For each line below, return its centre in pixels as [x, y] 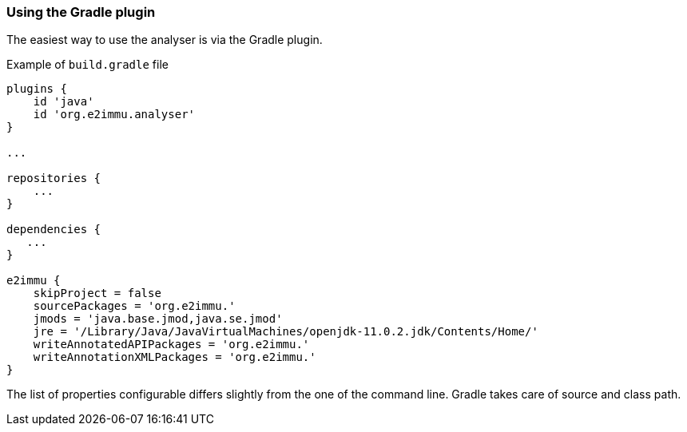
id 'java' [64, 102]
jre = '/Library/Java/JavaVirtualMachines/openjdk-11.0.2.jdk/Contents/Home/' [286, 332]
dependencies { [54, 230]
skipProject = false [97, 293]
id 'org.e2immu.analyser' [114, 115]
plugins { [37, 89]
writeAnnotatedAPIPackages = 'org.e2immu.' [171, 345]
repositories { [54, 178]
